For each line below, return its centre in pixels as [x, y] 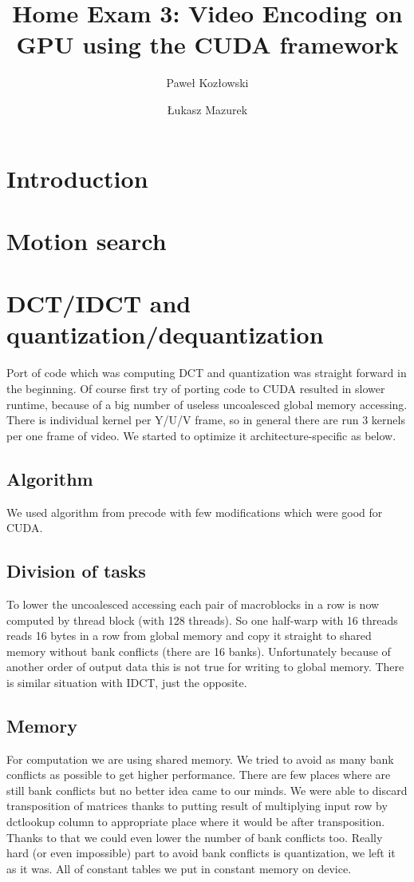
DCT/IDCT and [99, 303]
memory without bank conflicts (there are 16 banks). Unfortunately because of [199, 651]
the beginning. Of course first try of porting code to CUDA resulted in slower [196, 388]
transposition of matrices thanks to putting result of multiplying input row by [197, 806]
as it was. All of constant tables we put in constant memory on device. [179, 868]
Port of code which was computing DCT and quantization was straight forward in [207, 373]
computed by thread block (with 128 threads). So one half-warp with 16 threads [202, 620]
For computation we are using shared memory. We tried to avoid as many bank [200, 759]
